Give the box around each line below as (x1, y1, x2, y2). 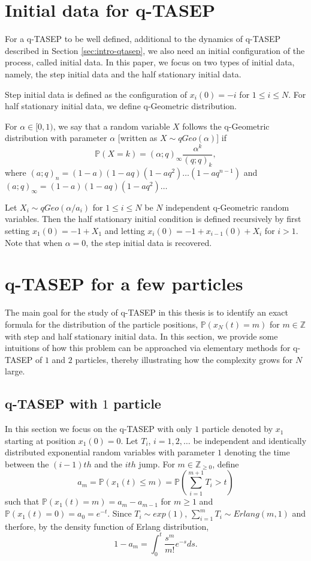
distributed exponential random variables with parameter (5, 446, 215, 458)
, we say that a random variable (53, 119, 170, 132)
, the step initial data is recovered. (86, 236, 212, 248)
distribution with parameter (5, 131, 107, 144)
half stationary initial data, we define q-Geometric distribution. (5, 100, 237, 112)
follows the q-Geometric (182, 119, 270, 132)
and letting (104, 224, 145, 236)
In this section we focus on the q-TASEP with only (5, 422, 192, 435)
